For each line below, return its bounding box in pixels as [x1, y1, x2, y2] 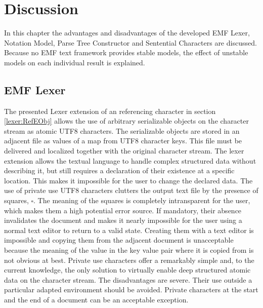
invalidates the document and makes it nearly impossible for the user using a [4, 215, 242, 225]
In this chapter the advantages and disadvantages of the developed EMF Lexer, [4, 27, 250, 38]
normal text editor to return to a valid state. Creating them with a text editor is [4, 224, 254, 235]
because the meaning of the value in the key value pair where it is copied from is [4, 245, 254, 255]
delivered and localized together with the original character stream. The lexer [4, 145, 244, 156]
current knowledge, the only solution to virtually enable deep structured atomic [4, 264, 251, 275]
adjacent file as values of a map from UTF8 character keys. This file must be [4, 135, 242, 146]
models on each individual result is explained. [4, 57, 145, 67]
